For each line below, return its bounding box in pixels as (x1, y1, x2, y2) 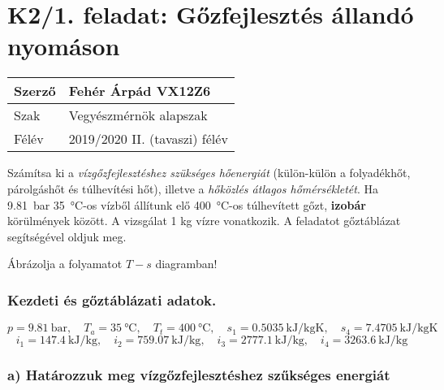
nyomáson (7, 29, 120, 63)
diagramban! (155, 255, 218, 272)
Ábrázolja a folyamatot (7, 255, 123, 272)
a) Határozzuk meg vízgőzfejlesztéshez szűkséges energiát (7, 365, 390, 385)
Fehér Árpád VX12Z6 (68, 81, 211, 101)
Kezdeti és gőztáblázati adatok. (7, 289, 217, 310)
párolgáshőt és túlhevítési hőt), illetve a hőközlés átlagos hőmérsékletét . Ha (7, 180, 379, 197)
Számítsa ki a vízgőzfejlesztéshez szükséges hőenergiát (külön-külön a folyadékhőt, (7, 164, 411, 181)
